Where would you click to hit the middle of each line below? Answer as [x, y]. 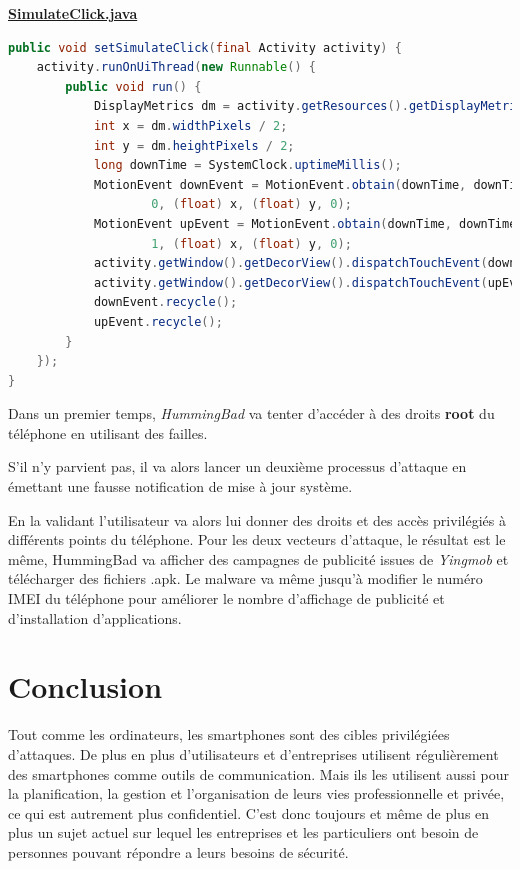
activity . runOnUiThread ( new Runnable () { [176, 67]
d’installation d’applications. [95, 617]
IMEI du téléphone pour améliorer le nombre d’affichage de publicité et [226, 598]
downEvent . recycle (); [165, 302]
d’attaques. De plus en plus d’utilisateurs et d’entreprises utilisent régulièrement [253, 753]
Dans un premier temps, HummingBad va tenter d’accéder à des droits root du [251, 413]
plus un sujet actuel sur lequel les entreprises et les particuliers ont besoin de [243, 832]
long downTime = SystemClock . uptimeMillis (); [247, 165]
